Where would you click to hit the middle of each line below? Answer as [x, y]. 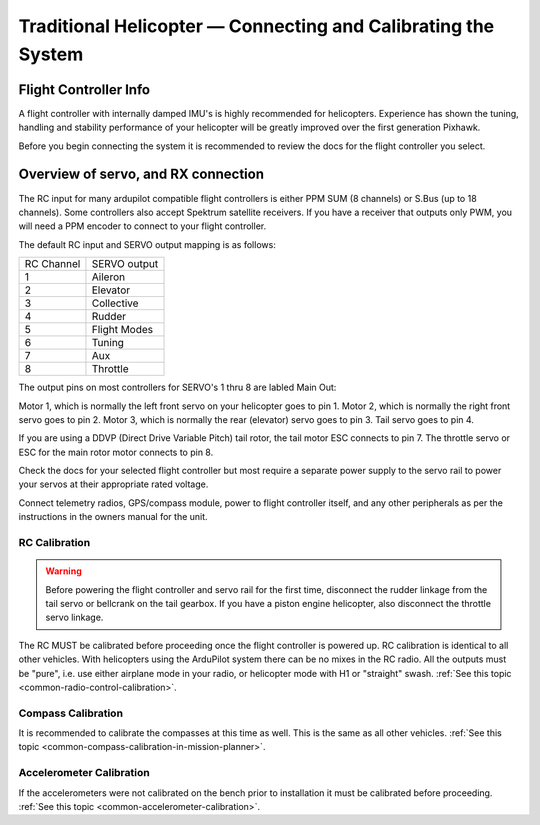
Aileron [108, 277]
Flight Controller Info [84, 89]
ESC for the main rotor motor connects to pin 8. [116, 452]
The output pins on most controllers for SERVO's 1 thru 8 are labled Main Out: [177, 387]
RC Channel [52, 264]
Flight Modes [122, 330]
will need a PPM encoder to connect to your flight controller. [142, 226]
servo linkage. [74, 617]
